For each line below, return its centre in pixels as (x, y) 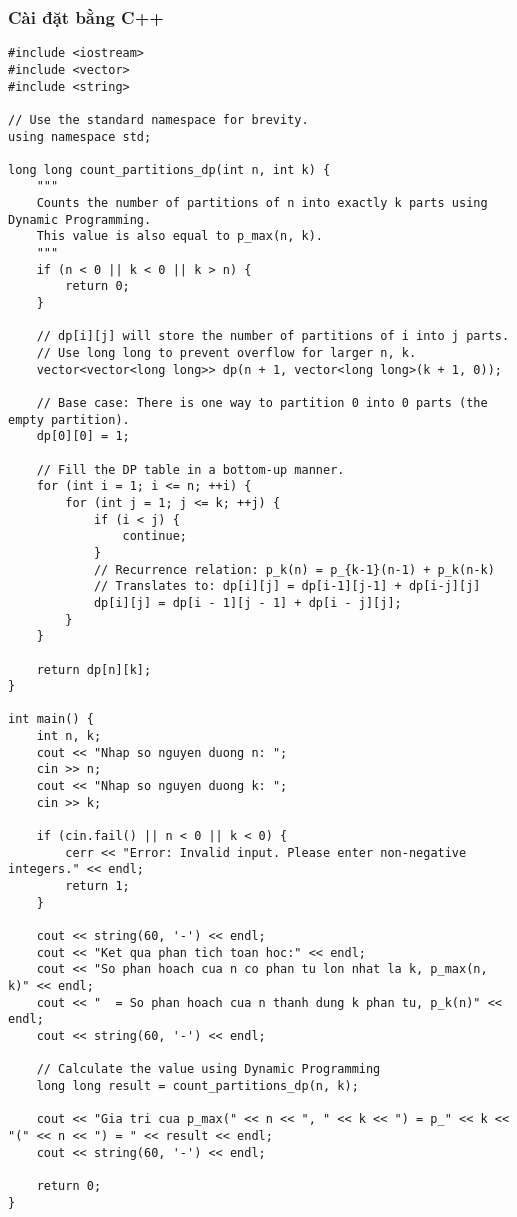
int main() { (51, 719)
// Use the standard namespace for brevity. (158, 119)
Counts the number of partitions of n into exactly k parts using (262, 203)
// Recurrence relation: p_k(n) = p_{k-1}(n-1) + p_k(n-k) (294, 569)
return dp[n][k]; (94, 669)
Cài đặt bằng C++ (86, 16)
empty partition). (69, 419)
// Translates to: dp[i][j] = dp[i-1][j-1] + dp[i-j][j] (287, 586)
